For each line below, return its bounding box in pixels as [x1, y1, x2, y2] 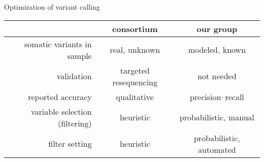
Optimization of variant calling [4, 2, 100, 12]
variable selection [31, 105, 92, 117]
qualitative [116, 90, 154, 103]
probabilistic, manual [179, 111, 255, 123]
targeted [120, 64, 150, 76]
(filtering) [57, 117, 92, 129]
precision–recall [189, 90, 244, 103]
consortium [112, 22, 158, 35]
